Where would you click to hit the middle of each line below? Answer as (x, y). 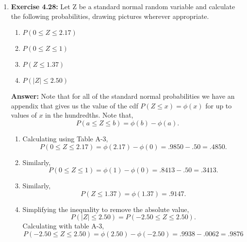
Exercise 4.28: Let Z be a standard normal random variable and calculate (123, 6)
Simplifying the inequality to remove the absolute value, (106, 209)
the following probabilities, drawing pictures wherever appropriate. (110, 16)
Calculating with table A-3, (63, 226)
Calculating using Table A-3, (65, 138)
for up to (219, 105)
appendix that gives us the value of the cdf (74, 105)
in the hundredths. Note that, (89, 115)
